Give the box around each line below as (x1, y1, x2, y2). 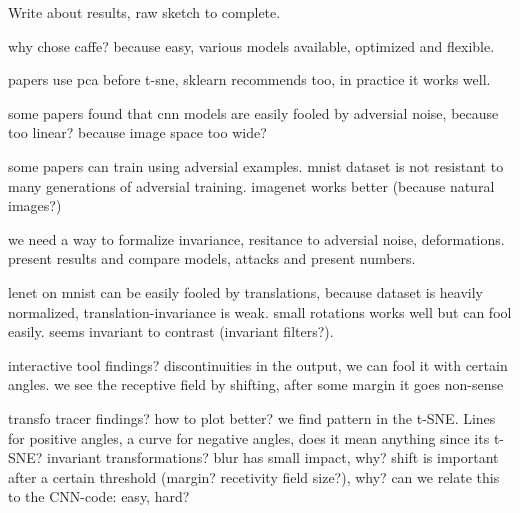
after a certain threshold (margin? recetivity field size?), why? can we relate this (8, 466, 500, 487)
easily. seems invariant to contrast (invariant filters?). (8, 321, 334, 342)
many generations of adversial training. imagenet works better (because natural (8, 175, 495, 196)
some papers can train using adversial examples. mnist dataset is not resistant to (8, 155, 504, 176)
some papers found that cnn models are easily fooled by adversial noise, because (8, 102, 499, 123)
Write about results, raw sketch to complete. (8, 2, 281, 22)
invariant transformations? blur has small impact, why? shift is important (47, 447, 499, 468)
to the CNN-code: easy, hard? (8, 486, 190, 507)
